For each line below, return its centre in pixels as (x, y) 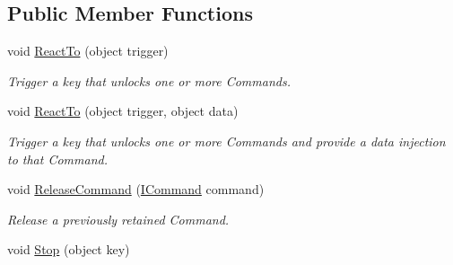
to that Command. (57, 159)
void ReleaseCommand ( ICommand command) (136, 189)
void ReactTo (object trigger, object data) (123, 111)
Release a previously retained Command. (118, 219)
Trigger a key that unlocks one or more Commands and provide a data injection (226, 141)
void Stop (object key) (69, 249)
